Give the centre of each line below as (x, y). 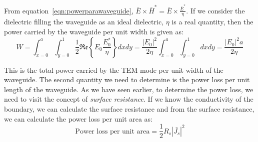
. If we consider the (215, 10)
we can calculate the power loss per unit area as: (78, 118)
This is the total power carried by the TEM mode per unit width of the (114, 70)
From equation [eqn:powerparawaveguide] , (69, 10)
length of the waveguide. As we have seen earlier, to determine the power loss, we (129, 89)
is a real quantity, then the (212, 22)
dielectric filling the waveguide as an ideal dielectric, (84, 22)
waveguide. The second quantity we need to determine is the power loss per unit (127, 79)
